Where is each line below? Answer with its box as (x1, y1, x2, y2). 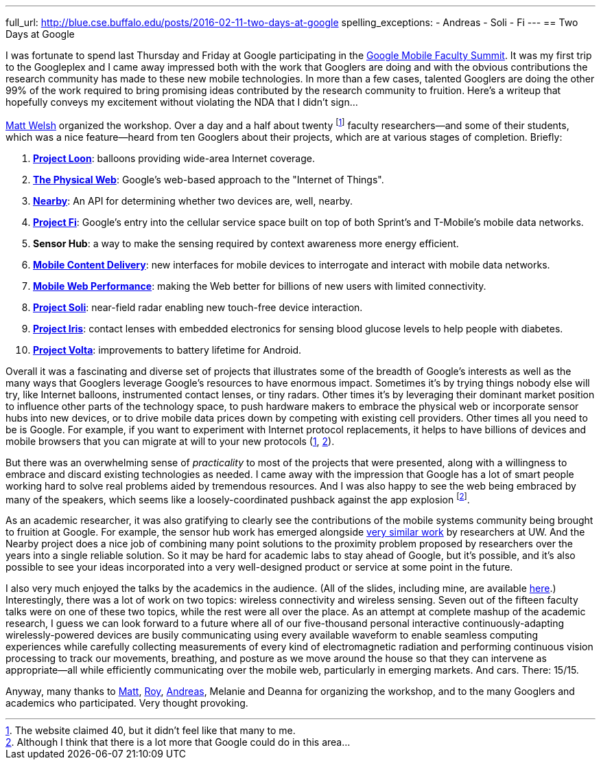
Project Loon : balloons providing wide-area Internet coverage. (33, 152, 315, 164)
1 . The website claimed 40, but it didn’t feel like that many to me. (5, 724, 296, 737)
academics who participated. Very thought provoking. (5, 697, 248, 709)
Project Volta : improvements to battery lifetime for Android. (33, 343, 302, 356)
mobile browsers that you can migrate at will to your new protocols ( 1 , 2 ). (5, 435, 335, 447)
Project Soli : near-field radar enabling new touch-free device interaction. (33, 301, 363, 313)
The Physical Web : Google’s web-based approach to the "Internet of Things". (33, 173, 384, 185)
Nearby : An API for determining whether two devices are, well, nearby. (33, 194, 353, 207)
